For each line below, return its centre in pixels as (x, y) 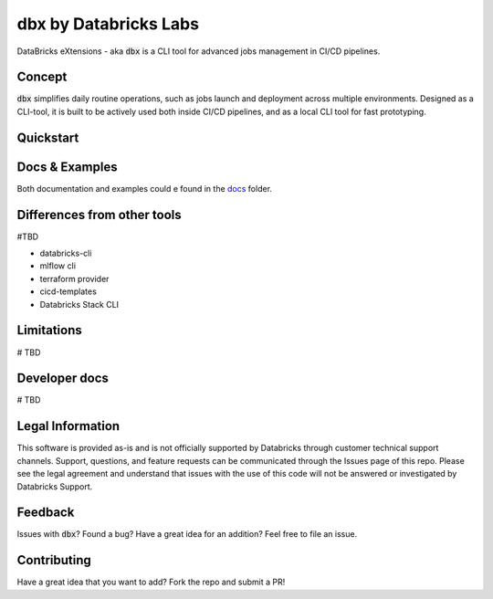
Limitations (49, 330)
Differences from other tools (99, 215)
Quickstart (48, 137)
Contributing (54, 560)
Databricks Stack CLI (79, 304)
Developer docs (63, 378)
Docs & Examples (67, 167)
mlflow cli (58, 266)
